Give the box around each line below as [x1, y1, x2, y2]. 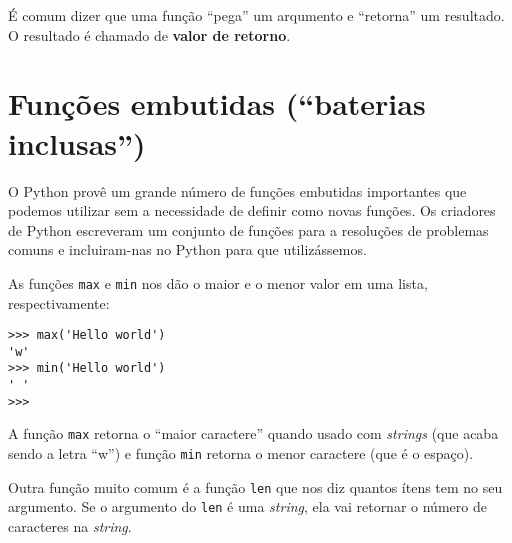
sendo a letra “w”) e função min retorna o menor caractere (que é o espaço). [8, 443, 474, 464]
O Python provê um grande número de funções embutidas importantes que [8, 180, 467, 201]
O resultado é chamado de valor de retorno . [8, 24, 291, 45]
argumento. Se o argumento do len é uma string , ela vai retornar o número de [8, 496, 487, 517]
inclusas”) [8, 122, 146, 163]
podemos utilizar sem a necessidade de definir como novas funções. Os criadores [8, 200, 496, 221]
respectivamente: [8, 292, 110, 313]
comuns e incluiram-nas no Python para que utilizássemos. [8, 239, 367, 260]
